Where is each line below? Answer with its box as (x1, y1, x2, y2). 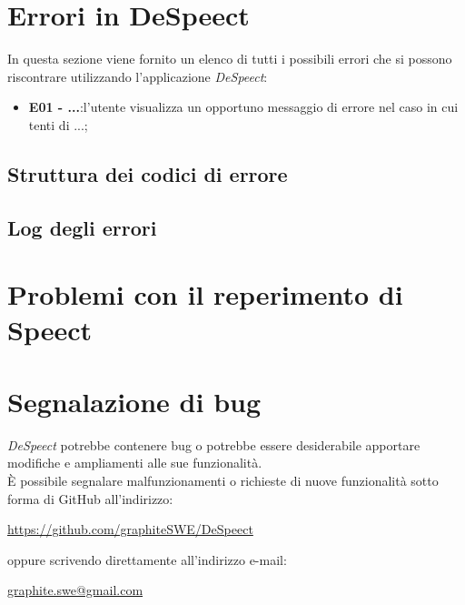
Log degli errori (7, 213, 157, 241)
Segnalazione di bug (7, 382, 262, 419)
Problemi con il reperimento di (7, 276, 403, 313)
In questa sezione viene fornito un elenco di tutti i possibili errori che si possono (7, 49, 452, 68)
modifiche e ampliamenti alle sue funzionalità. (7, 453, 262, 472)
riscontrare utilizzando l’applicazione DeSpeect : (7, 66, 268, 86)
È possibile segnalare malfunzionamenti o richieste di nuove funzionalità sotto (7, 470, 439, 489)
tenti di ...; (28, 115, 88, 134)
